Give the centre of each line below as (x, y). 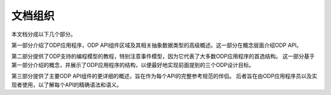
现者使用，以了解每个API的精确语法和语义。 (67, 85)
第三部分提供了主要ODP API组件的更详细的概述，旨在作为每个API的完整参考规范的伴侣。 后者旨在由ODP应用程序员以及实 (165, 76)
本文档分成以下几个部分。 (44, 34)
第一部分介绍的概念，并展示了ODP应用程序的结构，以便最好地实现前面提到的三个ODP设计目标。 (133, 65)
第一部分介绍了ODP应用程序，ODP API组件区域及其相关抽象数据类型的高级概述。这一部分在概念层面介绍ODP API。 (157, 45)
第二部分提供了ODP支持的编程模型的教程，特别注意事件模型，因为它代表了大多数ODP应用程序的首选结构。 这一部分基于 (163, 56)
